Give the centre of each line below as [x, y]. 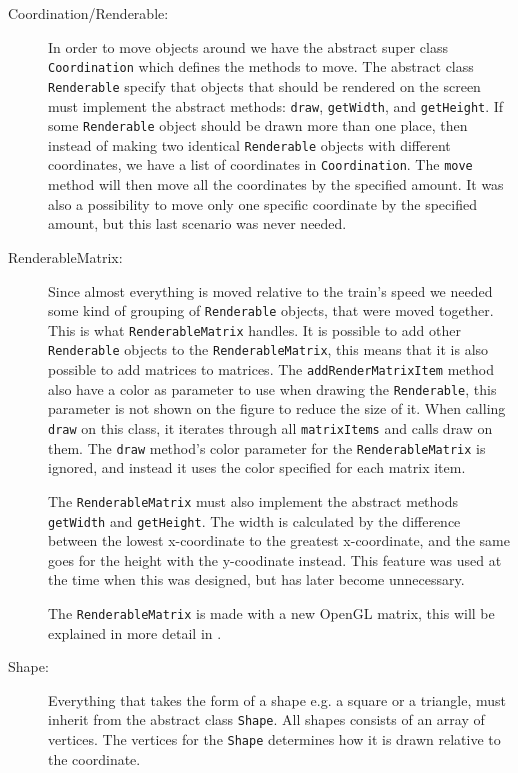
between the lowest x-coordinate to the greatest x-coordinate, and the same [279, 540]
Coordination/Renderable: [88, 13]
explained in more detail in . [135, 632]
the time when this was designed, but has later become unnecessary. [256, 579]
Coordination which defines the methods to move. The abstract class [261, 66]
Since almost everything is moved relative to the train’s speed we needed [270, 290]
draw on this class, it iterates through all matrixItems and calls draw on [270, 427]
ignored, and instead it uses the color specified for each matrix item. [257, 467]
